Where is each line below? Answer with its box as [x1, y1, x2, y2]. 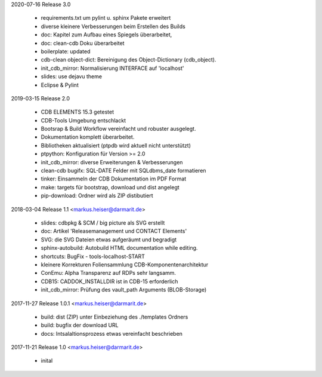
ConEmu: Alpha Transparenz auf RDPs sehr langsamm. [41, 269, 176, 277]
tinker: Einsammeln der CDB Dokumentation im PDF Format [41, 175, 187, 182]
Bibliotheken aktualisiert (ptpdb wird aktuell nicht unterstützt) [41, 142, 191, 149]
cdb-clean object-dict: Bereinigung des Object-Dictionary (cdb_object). [41, 56, 216, 63]
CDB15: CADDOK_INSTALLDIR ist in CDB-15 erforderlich [41, 278, 178, 285]
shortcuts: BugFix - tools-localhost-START [41, 253, 145, 260]
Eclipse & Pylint [41, 81, 79, 88]
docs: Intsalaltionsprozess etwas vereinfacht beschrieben [41, 330, 183, 337]
